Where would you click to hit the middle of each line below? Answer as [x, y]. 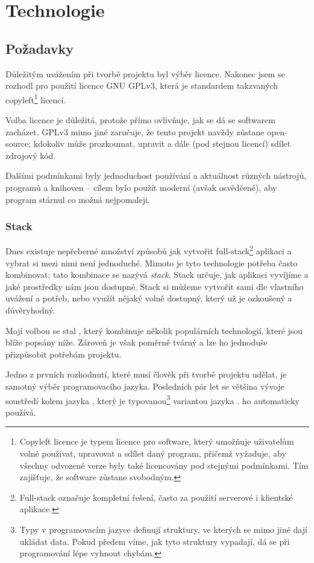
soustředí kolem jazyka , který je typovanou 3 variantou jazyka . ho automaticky [152, 399]
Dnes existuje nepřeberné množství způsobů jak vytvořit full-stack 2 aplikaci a [149, 250]
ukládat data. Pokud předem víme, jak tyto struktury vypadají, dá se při [155, 541]
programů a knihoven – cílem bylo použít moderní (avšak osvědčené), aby [141, 187]
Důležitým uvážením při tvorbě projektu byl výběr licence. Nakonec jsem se [145, 73]
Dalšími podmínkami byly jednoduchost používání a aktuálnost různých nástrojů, [156, 175]
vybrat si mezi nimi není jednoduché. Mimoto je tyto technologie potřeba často [152, 262]
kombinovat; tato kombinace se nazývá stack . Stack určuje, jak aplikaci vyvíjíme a [157, 275]
